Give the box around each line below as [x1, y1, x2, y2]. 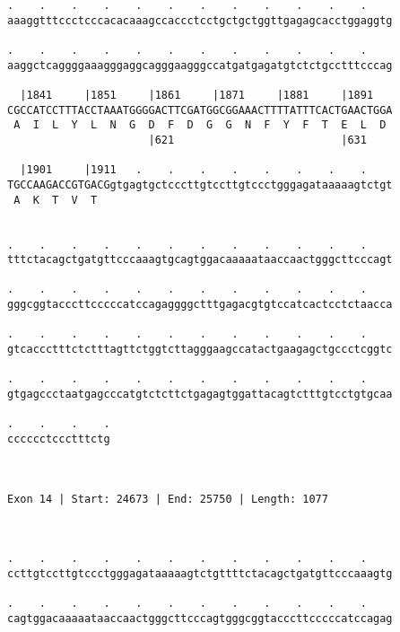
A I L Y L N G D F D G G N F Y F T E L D [13, 118, 387, 132]
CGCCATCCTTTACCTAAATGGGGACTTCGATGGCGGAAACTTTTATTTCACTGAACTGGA [7, 103, 393, 117]
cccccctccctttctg [7, 433, 110, 446]
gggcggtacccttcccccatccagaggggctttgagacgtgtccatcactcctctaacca [7, 298, 393, 312]
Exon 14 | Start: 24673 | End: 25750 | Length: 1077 [7, 492, 328, 505]
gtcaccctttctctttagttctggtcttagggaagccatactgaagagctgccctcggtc [7, 343, 393, 356]
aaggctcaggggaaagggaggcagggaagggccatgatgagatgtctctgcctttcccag [7, 58, 393, 72]
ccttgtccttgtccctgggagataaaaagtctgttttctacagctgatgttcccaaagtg [7, 566, 393, 580]
